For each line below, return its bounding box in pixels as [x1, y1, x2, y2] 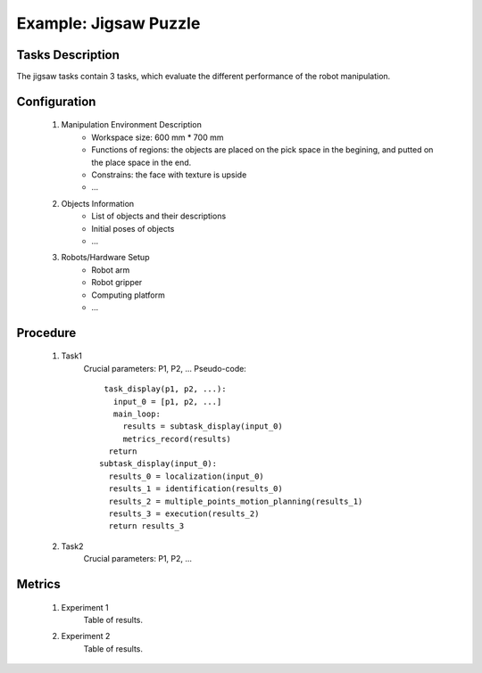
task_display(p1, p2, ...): [104, 384, 227, 394]
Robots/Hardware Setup [61, 252, 150, 263]
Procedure [16, 325, 77, 341]
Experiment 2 [61, 631, 111, 642]
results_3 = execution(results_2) [108, 509, 260, 519]
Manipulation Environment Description [61, 119, 203, 130]
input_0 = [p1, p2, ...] [112, 397, 222, 406]
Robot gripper [91, 277, 143, 288]
